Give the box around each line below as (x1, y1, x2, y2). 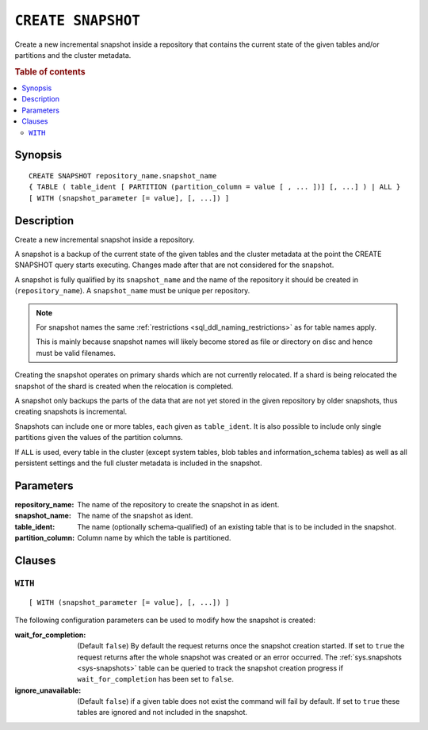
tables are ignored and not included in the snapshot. (77, 708, 248, 717)
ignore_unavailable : (14, 686, 82, 695)
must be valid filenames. (36, 348, 117, 357)
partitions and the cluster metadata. (14, 50, 132, 59)
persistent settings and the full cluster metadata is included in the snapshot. (14, 458, 262, 468)
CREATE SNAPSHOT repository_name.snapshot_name (29, 171, 217, 180)
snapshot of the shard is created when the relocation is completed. (14, 381, 234, 391)
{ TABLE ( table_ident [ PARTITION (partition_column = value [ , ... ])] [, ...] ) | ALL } (29, 182, 401, 192)
